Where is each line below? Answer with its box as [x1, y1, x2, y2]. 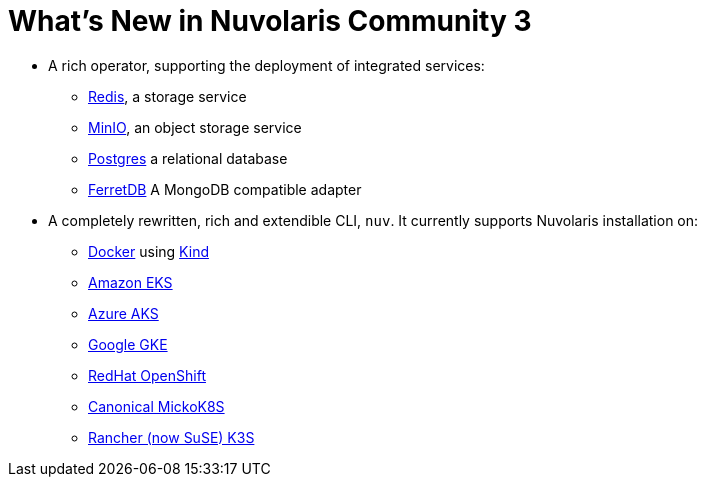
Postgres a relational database [88, 149, 288, 167]
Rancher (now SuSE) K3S [88, 428, 255, 446]
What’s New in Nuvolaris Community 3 [8, 4, 532, 38]
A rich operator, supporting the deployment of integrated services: [48, 56, 485, 74]
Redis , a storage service [88, 87, 247, 105]
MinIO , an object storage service [88, 118, 302, 136]
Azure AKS [88, 304, 159, 322]
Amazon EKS [88, 273, 173, 291]
